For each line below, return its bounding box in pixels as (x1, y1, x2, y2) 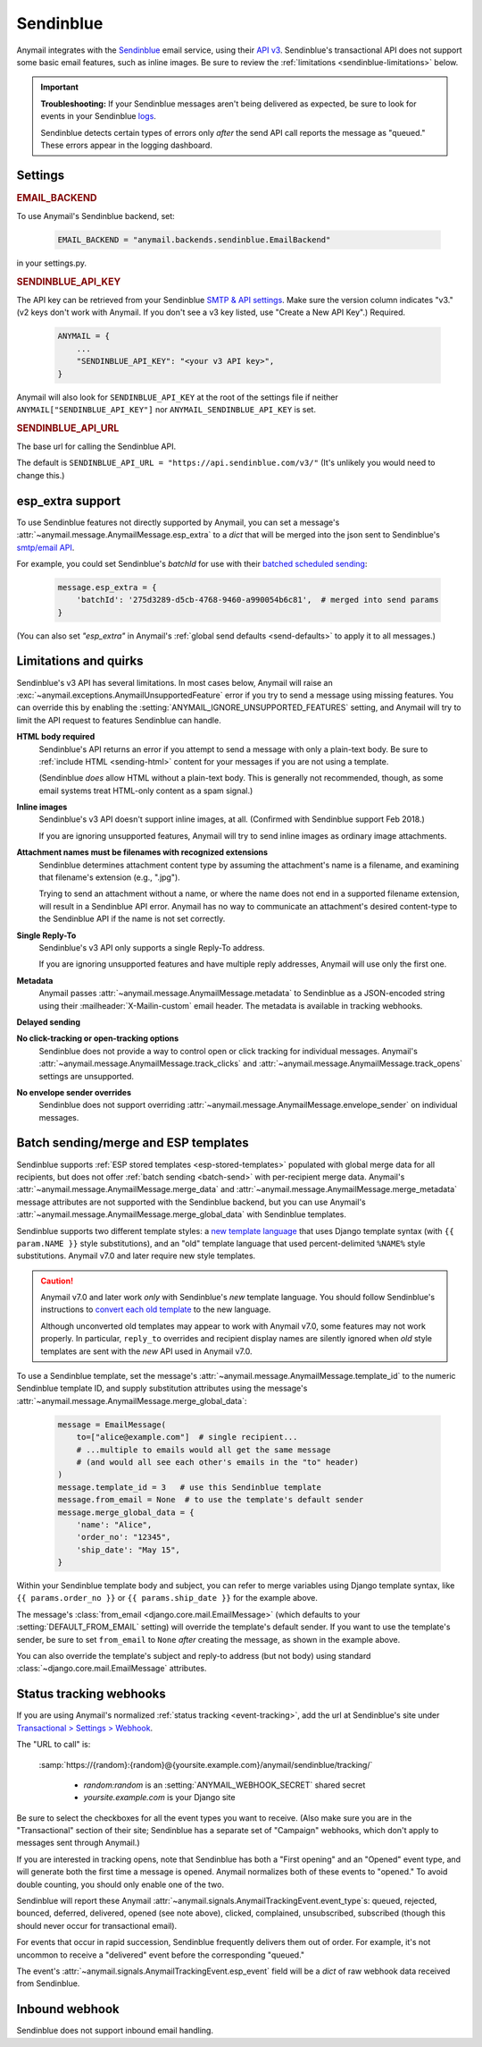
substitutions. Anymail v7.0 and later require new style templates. (16, 1250, 256, 1261)
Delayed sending (16, 1016, 80, 1028)
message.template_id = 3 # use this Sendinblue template (57, 1482, 321, 1493)
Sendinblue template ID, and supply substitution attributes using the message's (16, 1383, 308, 1394)
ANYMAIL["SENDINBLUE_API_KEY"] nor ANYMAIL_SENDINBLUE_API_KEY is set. (16, 404, 317, 415)
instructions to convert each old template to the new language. (40, 1304, 271, 1315)
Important (40, 81, 79, 93)
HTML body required (16, 732, 96, 742)
